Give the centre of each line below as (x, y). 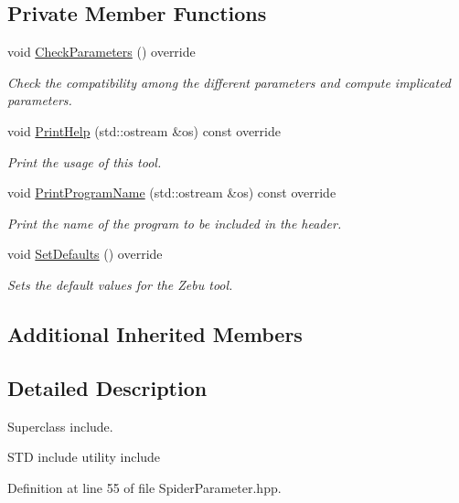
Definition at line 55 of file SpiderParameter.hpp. (144, 487)
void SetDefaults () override (85, 254)
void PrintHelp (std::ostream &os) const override (144, 130)
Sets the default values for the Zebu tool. (120, 284)
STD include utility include (84, 457)
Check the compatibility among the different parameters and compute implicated (229, 82)
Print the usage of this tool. (85, 161)
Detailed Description (107, 387)
